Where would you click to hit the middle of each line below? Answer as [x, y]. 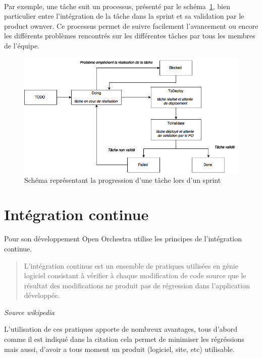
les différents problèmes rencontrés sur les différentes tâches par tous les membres [130, 36]
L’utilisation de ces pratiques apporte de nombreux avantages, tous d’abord [121, 329]
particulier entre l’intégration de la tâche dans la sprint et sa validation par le [124, 16]
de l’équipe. [22, 45]
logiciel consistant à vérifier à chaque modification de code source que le [135, 275]
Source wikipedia [30, 312]
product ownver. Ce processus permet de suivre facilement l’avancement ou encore [131, 25]
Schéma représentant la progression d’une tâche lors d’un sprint [123, 180]
